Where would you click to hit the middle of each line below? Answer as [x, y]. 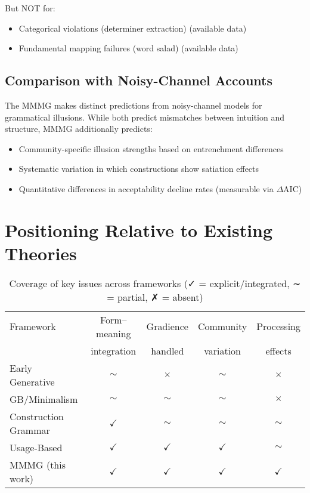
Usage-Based [36, 447]
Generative [32, 381]
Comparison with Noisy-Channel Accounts [139, 80]
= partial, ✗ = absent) [155, 297]
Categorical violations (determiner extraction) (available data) [133, 28]
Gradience [167, 326]
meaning [113, 333]
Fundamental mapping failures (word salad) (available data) [128, 48]
